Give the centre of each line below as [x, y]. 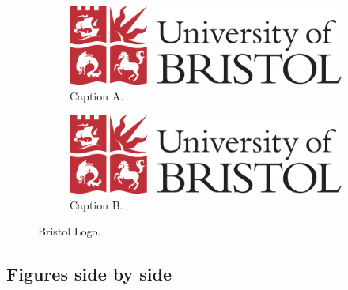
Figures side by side [89, 274]
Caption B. [96, 204]
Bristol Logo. [70, 231]
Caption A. [97, 95]
